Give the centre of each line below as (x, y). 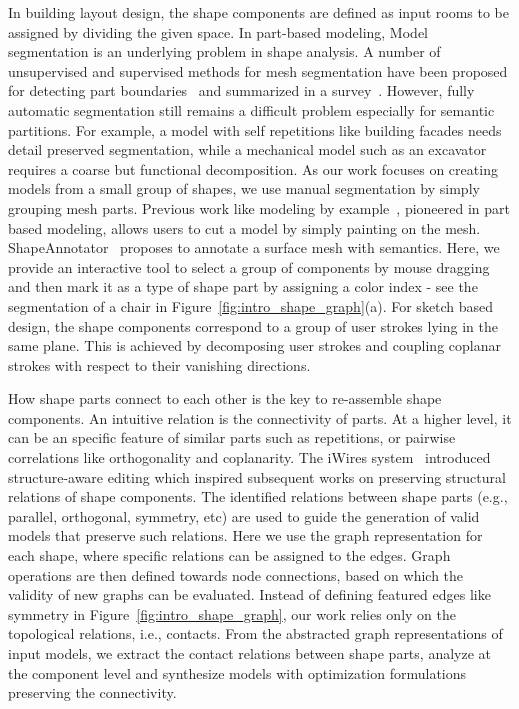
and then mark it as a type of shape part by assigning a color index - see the (243, 286)
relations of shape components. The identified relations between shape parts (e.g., (258, 496)
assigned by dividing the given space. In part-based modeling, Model (218, 31)
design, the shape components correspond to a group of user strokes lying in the (253, 325)
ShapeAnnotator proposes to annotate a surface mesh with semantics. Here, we (254, 247)
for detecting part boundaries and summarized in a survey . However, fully (241, 90)
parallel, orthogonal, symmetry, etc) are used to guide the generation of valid (244, 515)
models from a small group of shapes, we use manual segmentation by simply (244, 188)
